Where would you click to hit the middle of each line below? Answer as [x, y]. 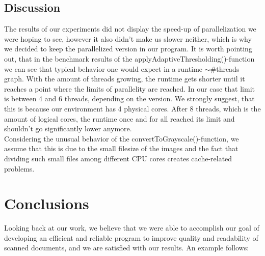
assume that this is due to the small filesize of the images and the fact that [121, 148]
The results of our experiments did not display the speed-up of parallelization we [130, 29]
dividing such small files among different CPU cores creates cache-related [118, 158]
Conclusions [47, 203]
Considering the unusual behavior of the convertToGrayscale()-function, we [122, 138]
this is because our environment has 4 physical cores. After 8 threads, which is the [132, 108]
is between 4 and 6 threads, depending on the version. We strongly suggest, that [129, 98]
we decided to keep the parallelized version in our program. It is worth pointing [128, 49]
